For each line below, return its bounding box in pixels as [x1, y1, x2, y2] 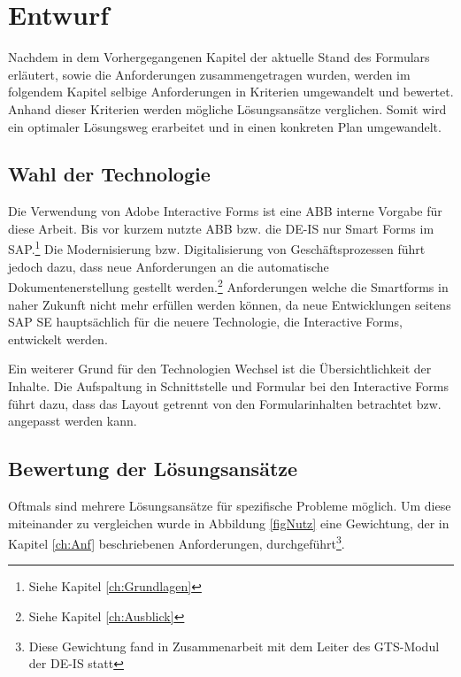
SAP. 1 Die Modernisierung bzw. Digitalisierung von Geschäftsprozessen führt [8, 237, 426, 258]
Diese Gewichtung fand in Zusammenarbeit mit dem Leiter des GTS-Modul [28, 636, 440, 655]
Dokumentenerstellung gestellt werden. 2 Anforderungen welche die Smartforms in [8, 275, 449, 296]
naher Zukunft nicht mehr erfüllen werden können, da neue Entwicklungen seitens [8, 295, 451, 313]
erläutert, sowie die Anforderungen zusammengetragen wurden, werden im [8, 65, 411, 83]
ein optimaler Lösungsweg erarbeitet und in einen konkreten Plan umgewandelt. [8, 117, 442, 135]
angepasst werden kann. [8, 412, 137, 430]
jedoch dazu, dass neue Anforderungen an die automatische [8, 257, 329, 275]
